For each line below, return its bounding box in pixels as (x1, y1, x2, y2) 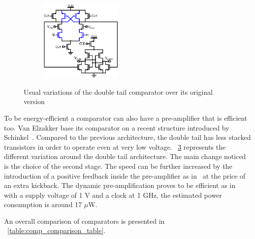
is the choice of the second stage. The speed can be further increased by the (4, 160, 232, 171)
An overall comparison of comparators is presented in (4, 215, 165, 226)
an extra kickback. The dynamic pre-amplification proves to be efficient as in (4, 180, 236, 190)
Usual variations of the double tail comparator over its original (24, 86, 213, 97)
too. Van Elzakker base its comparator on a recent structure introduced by (4, 122, 229, 133)
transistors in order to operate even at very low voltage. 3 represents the (4, 141, 226, 152)
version (24, 96, 45, 106)
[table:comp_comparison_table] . (7, 225, 106, 236)
